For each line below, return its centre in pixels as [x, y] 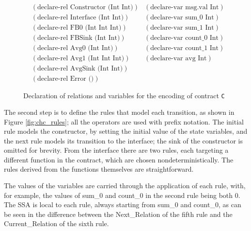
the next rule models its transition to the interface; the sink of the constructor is [123, 140]
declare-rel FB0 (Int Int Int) [79, 28]
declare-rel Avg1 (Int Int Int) [81, 59]
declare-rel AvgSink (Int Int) [80, 69]
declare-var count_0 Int [185, 38]
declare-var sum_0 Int [182, 18]
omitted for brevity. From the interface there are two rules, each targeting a [116, 150]
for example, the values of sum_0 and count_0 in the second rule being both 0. [122, 195]
